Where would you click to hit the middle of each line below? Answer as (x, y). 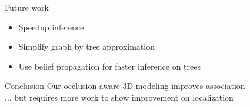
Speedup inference (51, 27)
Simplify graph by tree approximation (86, 46)
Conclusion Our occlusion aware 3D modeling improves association (125, 86)
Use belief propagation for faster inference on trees (109, 66)
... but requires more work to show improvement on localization (119, 97)
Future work (27, 7)
